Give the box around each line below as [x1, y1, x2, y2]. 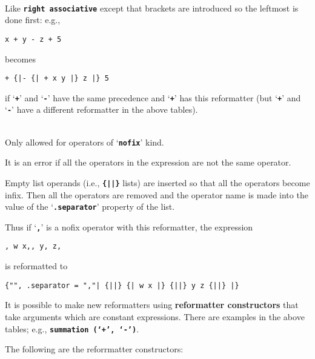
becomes [5, 52, 36, 65]
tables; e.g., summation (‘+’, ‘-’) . [5, 322, 139, 335]
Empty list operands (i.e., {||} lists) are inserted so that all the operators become [5, 176, 310, 189]
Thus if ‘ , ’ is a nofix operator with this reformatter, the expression [5, 220, 253, 233]
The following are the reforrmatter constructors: [5, 343, 184, 355]
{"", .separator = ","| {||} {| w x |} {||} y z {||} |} [5, 281, 239, 290]
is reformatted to [5, 260, 68, 272]
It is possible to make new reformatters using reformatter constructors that [5, 298, 299, 311]
